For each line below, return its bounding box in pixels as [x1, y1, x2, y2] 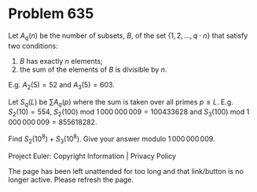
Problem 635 [8, 5, 94, 23]
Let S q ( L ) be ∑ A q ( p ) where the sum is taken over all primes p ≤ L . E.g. [8, 97, 233, 109]
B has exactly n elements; [19, 56, 104, 65]
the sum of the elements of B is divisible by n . [19, 65, 167, 74]
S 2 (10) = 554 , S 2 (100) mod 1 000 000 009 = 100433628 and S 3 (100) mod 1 [8, 107, 250, 119]
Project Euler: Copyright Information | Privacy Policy [8, 151, 177, 161]
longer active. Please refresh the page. [8, 175, 134, 184]
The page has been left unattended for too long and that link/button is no [8, 166, 244, 175]
